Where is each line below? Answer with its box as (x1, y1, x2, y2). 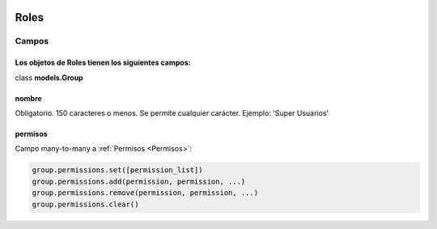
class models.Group (15, 73, 84, 83)
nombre (15, 93, 42, 103)
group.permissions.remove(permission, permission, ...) (32, 189, 259, 197)
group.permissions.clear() (32, 199, 139, 209)
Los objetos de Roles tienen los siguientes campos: (15, 57, 191, 68)
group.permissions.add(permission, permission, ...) (32, 176, 246, 186)
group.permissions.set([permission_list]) (32, 166, 203, 175)
